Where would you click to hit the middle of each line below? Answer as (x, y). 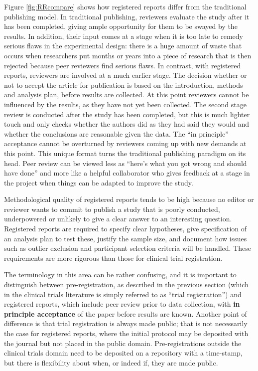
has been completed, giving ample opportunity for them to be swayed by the (121, 26)
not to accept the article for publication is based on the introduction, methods (124, 85)
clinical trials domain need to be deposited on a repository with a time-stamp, (123, 353)
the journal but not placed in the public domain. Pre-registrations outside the (123, 343)
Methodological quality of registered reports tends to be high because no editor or (129, 199)
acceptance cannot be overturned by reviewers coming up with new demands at (125, 143)
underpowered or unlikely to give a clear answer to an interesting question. (118, 219)
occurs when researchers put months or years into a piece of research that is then (128, 55)
